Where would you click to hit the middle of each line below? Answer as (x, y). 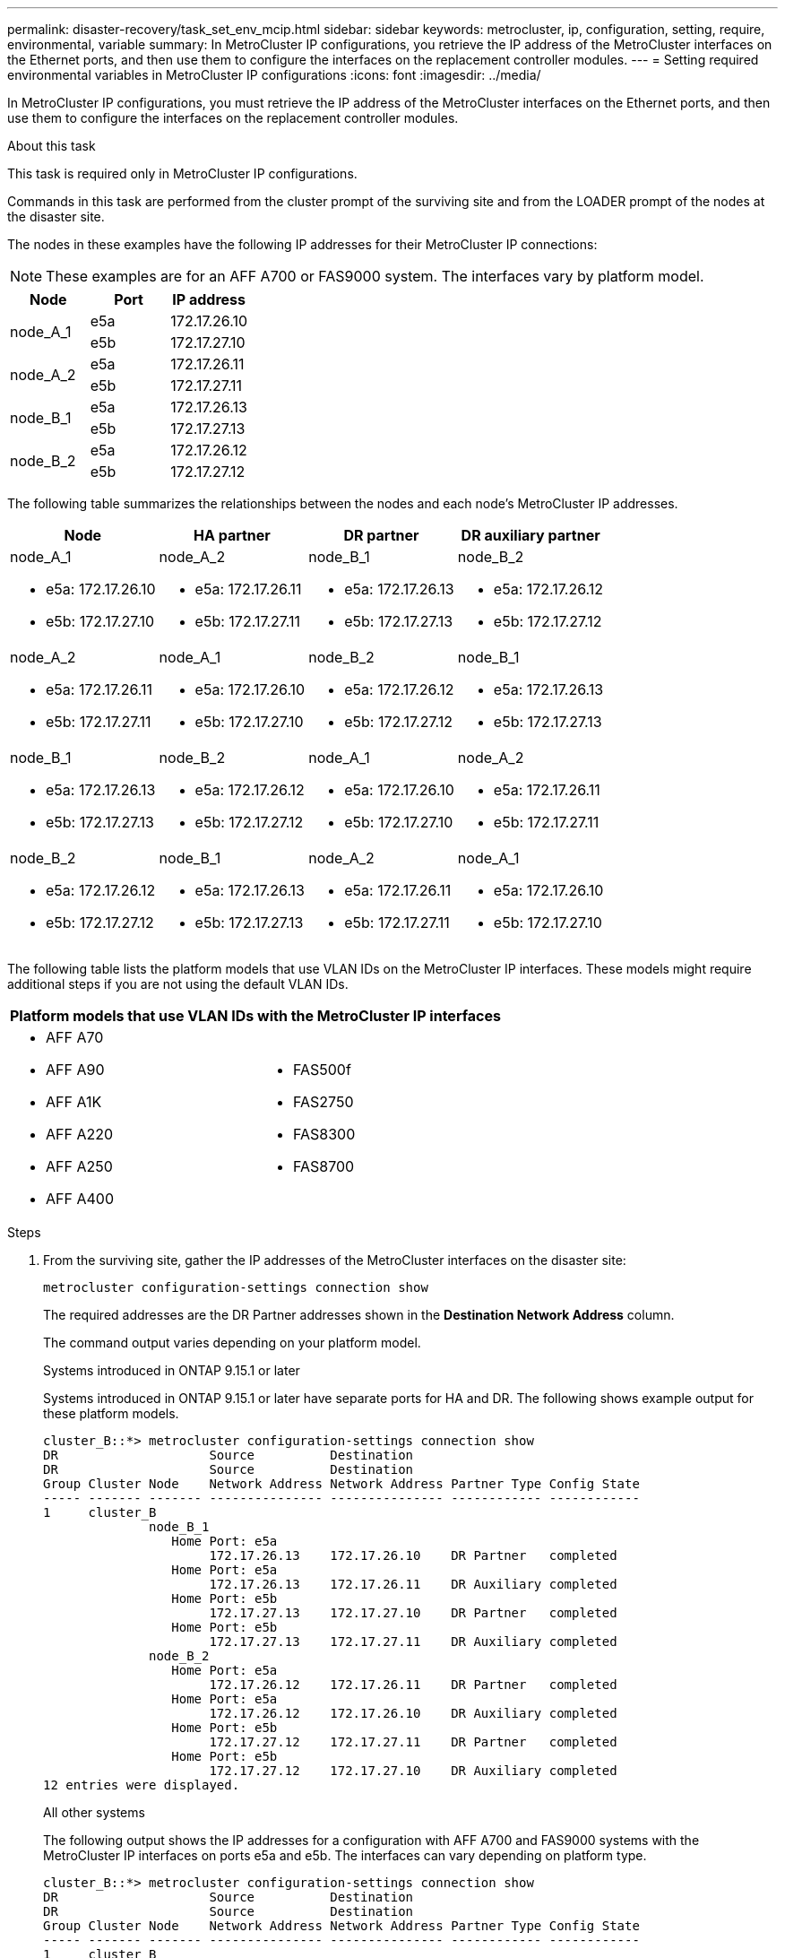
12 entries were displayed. (142, 1785)
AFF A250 (79, 1166)
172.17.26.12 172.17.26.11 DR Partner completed (413, 1685)
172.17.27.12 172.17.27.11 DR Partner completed (413, 1742)
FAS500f (322, 1070)
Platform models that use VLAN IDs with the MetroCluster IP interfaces (255, 1016)
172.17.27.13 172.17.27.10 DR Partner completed (413, 1613)
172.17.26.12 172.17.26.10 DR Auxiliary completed (413, 1713)
